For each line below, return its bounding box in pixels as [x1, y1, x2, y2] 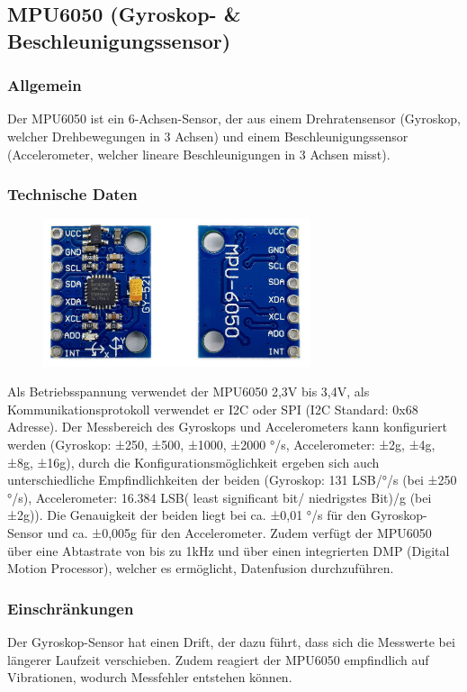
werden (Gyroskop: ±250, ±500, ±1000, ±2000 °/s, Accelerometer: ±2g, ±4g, [7, 434, 436, 453]
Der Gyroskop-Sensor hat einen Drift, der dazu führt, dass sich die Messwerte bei [7, 632, 455, 651]
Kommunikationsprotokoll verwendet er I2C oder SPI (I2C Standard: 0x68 [7, 399, 418, 418]
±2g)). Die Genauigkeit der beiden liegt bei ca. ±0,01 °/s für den [7, 505, 367, 524]
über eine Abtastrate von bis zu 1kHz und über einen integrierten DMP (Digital [7, 541, 450, 560]
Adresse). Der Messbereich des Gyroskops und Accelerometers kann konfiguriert [7, 417, 447, 436]
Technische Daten [7, 183, 138, 205]
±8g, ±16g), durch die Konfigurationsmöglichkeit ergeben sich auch [7, 452, 380, 471]
